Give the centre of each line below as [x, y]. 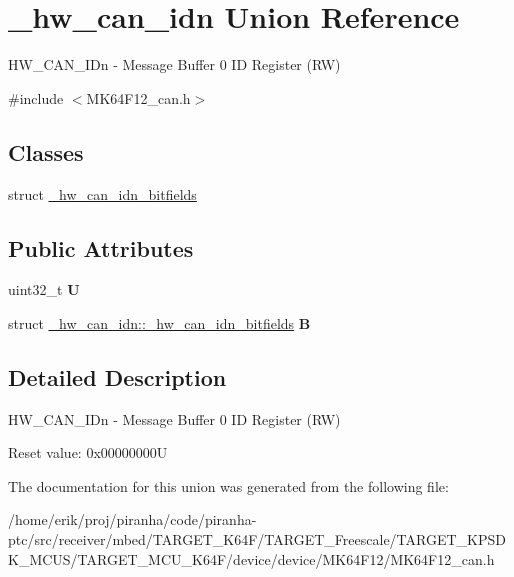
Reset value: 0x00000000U [88, 452]
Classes [46, 151]
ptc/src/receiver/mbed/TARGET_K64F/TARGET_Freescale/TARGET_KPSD [257, 539]
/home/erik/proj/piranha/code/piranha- [132, 519]
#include [36, 97]
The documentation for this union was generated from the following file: [228, 485]
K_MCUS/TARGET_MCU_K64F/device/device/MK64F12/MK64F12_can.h [251, 558]
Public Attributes [101, 247]
